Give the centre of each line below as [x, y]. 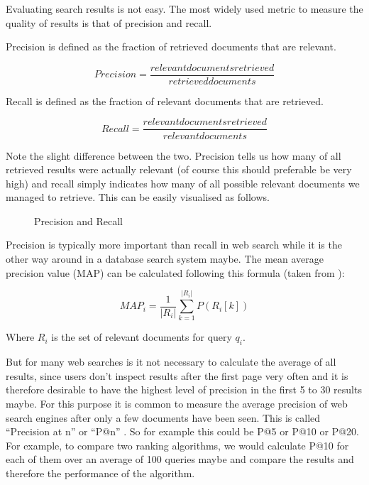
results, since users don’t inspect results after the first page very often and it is [177, 375]
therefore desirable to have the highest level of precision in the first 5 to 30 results [184, 389]
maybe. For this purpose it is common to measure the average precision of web [177, 403]
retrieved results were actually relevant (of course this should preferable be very [179, 169]
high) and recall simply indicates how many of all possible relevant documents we [183, 183]
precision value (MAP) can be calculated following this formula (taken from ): [175, 272]
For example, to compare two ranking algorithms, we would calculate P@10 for [177, 445]
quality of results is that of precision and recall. [109, 22]
